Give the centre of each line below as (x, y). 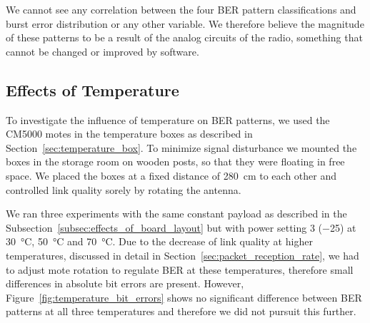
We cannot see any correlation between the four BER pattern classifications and (181, 9)
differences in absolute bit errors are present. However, (125, 283)
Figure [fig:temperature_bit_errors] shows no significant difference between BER (184, 297)
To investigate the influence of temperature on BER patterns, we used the (168, 119)
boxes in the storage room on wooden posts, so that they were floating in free (175, 161)
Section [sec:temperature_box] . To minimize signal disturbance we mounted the (181, 147)
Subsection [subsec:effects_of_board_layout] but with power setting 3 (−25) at (181, 227)
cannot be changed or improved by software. (102, 51)
